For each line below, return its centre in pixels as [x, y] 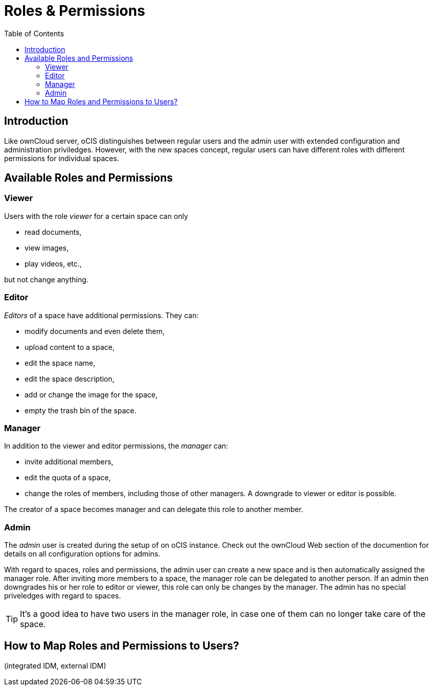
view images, [47, 248]
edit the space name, [60, 363]
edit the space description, [70, 379]
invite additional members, [69, 462]
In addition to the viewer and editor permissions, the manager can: [116, 446]
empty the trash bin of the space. [81, 410]
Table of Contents [34, 33]
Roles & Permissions [75, 11]
